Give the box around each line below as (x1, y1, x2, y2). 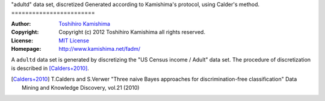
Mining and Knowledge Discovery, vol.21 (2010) (22, 84, 140, 91)
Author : (11, 20, 31, 27)
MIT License (58, 36, 90, 44)
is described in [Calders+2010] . (11, 65, 90, 72)
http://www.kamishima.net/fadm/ (58, 45, 141, 52)
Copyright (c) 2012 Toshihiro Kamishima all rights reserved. (58, 29, 206, 36)
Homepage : (11, 45, 42, 52)
